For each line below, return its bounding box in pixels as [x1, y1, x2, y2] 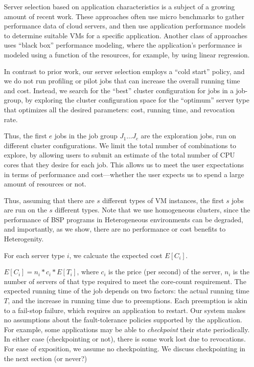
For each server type [4, 250, 65, 260]
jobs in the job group [54, 131, 118, 141]
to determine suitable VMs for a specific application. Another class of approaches [4, 30, 248, 40]
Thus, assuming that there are [4, 195, 95, 205]
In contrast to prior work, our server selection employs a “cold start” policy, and [4, 66, 245, 76]
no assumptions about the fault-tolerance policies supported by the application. [4, 315, 242, 325]
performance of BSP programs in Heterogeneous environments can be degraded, [4, 214, 243, 224]
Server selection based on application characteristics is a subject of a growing [4, 1, 235, 11]
